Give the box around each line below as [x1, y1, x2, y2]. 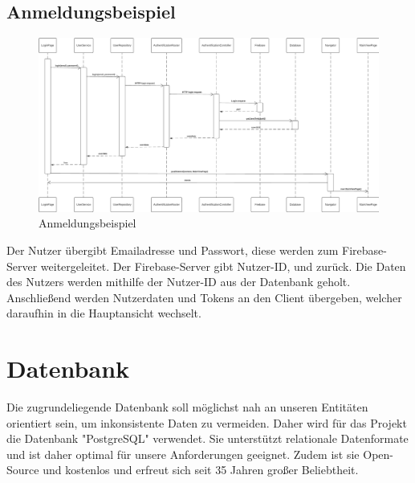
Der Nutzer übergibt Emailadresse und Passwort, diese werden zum [6, 241, 339, 258]
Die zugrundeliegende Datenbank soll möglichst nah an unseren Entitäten [6, 399, 368, 415]
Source [6, 461, 39, 478]
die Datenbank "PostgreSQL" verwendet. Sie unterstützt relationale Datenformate [6, 430, 409, 447]
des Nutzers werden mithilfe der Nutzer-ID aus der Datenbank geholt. [6, 273, 351, 290]
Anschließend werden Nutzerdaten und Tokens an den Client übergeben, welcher [6, 289, 402, 305]
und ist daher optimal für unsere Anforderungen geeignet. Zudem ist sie [6, 445, 360, 462]
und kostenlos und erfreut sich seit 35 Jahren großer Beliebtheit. [43, 461, 359, 478]
